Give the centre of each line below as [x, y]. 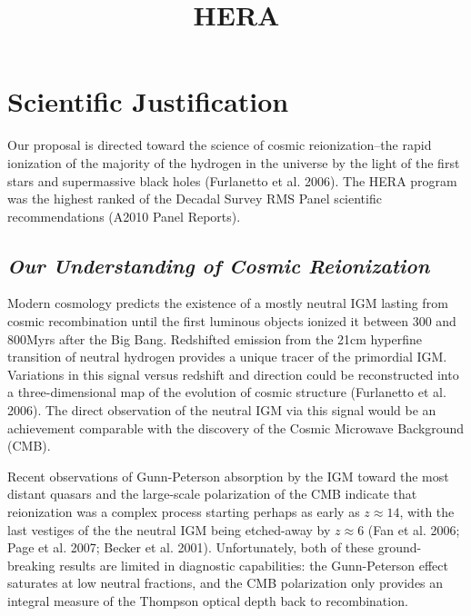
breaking [31, 565]
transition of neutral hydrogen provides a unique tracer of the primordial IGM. [227, 357]
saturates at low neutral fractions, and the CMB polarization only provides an [225, 583]
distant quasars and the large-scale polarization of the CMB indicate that [212, 494]
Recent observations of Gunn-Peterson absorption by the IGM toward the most [228, 476]
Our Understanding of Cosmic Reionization [219, 265]
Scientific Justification [148, 101]
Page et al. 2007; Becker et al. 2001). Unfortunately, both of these [191, 547]
